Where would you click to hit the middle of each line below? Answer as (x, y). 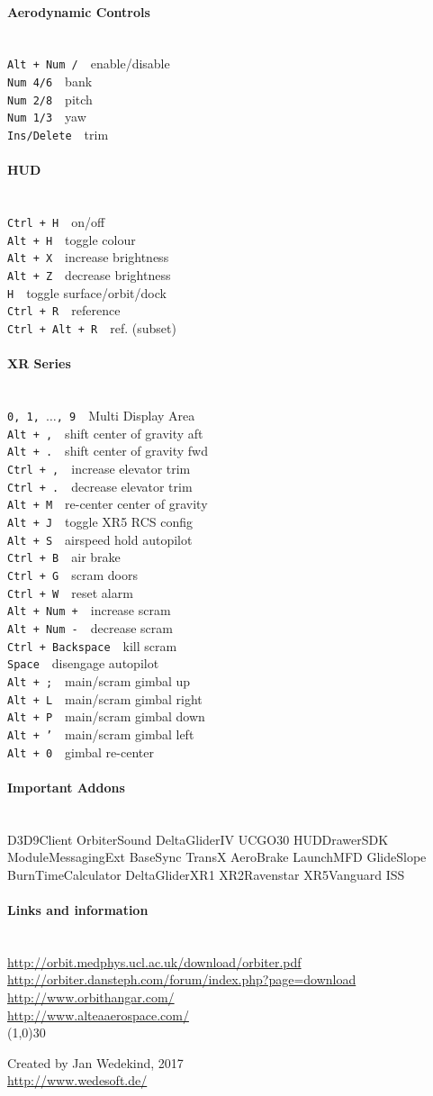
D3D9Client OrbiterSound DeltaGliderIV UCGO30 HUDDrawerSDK (198, 839)
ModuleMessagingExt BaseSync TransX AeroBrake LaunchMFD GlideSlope (217, 857)
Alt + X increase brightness (88, 257)
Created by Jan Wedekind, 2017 (95, 1062)
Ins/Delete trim (58, 135)
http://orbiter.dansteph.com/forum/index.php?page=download (182, 979)
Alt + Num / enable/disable (89, 63)
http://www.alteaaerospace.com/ (98, 1014)
